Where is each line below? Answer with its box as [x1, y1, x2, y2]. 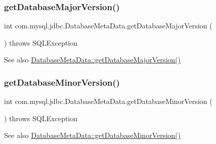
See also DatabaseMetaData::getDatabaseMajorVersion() [4, 54, 181, 65]
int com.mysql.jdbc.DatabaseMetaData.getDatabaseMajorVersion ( [4, 20, 212, 31]
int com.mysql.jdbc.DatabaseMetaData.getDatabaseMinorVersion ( [4, 96, 212, 106]
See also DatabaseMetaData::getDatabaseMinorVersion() [4, 130, 181, 140]
